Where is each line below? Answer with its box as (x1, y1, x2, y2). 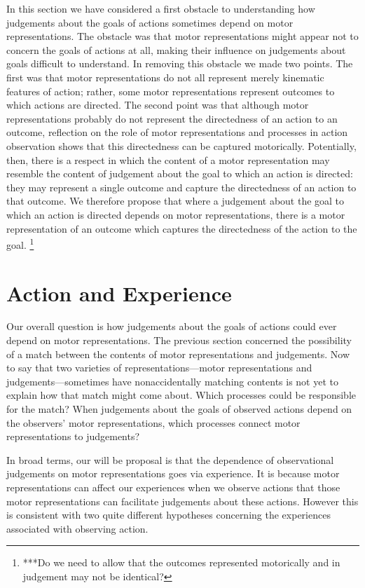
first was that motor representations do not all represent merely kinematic (6, 69, 324, 84)
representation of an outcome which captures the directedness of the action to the (6, 221, 357, 235)
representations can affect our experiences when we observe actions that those (6, 480, 340, 494)
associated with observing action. (6, 521, 149, 535)
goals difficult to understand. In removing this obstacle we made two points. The (6, 56, 353, 71)
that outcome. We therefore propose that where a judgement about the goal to (6, 193, 345, 208)
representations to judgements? (6, 429, 140, 444)
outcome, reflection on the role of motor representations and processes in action (6, 125, 348, 139)
